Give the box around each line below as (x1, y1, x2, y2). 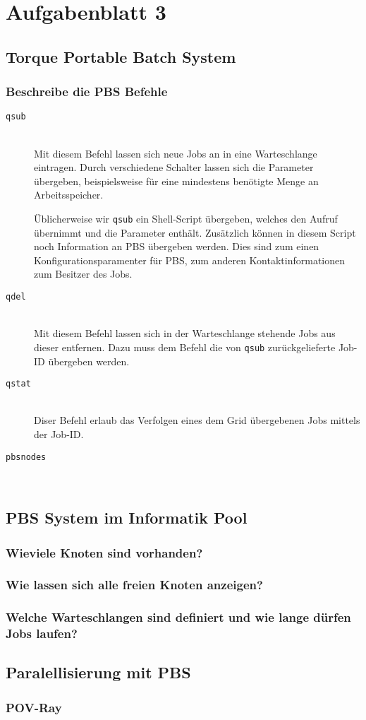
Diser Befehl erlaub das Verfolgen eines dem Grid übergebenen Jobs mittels (34, 413, 360, 427)
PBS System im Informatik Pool (6, 507, 248, 529)
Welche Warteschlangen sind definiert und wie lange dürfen (6, 608, 351, 626)
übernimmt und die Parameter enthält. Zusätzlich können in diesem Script (34, 225, 356, 240)
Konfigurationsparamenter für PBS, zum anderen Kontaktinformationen (34, 252, 345, 267)
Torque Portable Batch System (6, 45, 236, 67)
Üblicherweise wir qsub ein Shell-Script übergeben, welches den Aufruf (34, 211, 338, 225)
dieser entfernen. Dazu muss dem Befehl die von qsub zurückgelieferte (34, 339, 336, 354)
